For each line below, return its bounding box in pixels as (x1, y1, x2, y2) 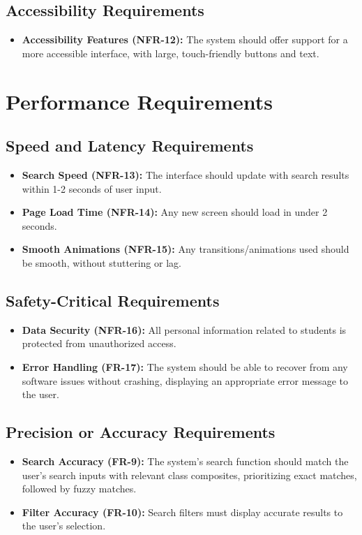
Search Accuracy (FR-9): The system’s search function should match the (22, 453, 349, 468)
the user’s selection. (22, 518, 106, 533)
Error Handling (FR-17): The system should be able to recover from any (22, 359, 348, 374)
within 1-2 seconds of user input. (22, 181, 162, 196)
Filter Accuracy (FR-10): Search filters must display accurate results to (22, 504, 343, 519)
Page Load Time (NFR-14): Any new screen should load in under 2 (22, 205, 328, 219)
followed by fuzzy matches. (22, 481, 137, 496)
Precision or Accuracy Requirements (6, 421, 276, 443)
